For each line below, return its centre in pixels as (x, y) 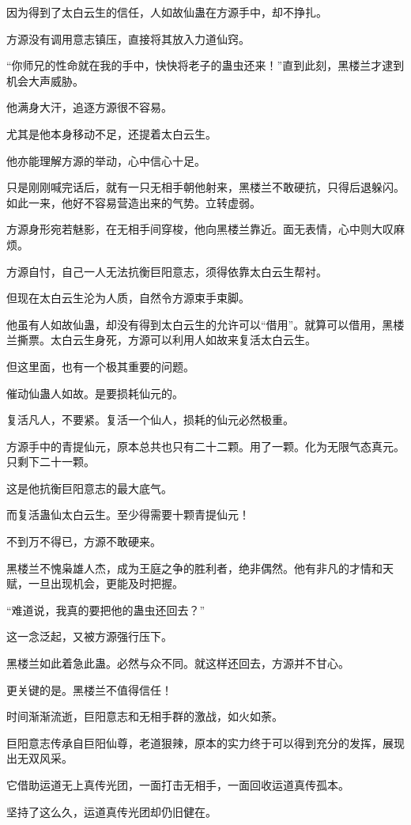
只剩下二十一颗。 (51, 462)
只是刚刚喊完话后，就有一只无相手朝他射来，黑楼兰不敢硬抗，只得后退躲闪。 (205, 187)
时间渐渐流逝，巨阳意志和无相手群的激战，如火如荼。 (145, 716)
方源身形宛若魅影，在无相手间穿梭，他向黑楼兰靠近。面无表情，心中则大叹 (200, 229)
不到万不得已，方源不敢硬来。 (84, 541)
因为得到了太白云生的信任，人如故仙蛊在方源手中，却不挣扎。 (167, 12)
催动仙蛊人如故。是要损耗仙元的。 (95, 393)
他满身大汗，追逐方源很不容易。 (89, 107)
